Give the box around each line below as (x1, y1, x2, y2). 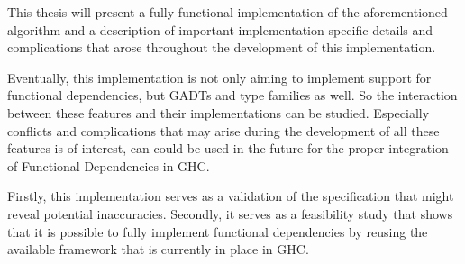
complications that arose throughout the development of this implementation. (7, 38, 436, 57)
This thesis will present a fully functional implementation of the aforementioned (7, 3, 448, 21)
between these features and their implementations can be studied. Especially (7, 103, 430, 122)
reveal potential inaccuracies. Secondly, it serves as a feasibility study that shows (7, 204, 453, 223)
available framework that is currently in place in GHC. (7, 240, 309, 259)
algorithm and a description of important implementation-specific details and (7, 20, 433, 39)
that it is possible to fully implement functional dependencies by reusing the (7, 222, 428, 241)
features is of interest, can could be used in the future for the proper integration (7, 139, 449, 158)
